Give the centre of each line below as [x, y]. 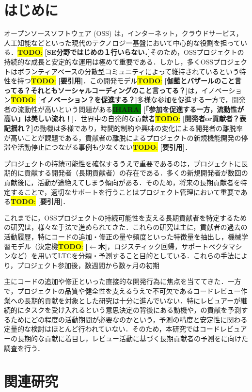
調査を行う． [24, 348]
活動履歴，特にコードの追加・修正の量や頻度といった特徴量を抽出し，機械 [123, 236]
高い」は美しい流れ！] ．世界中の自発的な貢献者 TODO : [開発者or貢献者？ [122, 118]
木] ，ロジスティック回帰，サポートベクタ [163, 246]
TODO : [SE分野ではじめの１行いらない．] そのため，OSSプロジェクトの [131, 52]
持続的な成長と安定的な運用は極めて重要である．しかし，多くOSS [109, 61]
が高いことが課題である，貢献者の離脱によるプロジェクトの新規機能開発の [123, 137]
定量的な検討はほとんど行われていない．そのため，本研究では [102, 329]
